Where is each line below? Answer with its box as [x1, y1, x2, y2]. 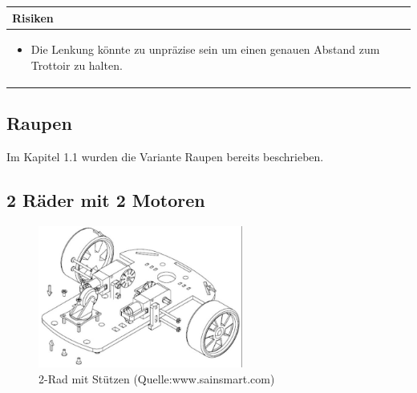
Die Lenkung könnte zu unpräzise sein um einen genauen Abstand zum [30, 41, 380, 58]
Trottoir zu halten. [30, 56, 123, 73]
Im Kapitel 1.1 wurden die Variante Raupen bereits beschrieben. [6, 148, 324, 165]
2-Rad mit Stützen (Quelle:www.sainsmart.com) [38, 371, 275, 387]
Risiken [12, 9, 54, 26]
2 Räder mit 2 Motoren [6, 188, 205, 213]
